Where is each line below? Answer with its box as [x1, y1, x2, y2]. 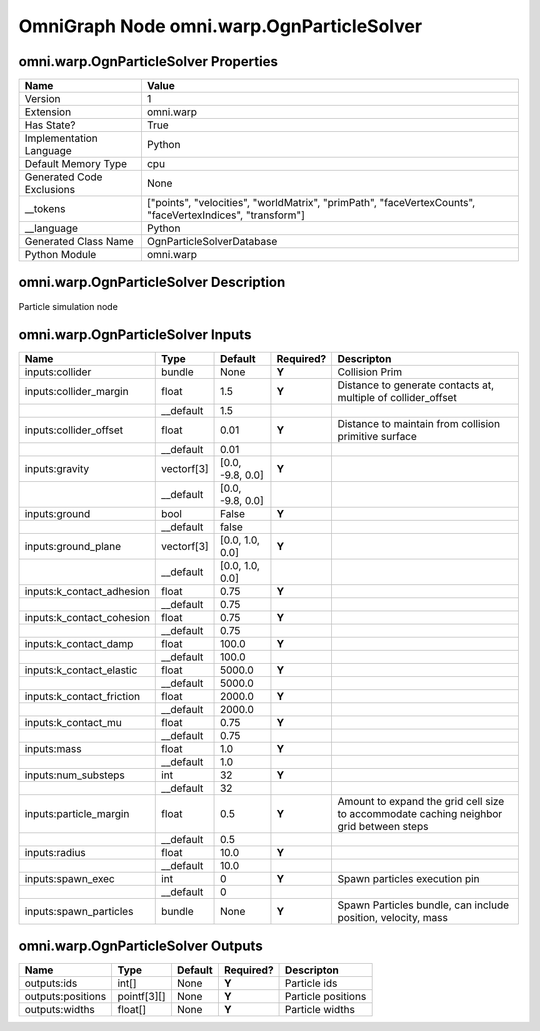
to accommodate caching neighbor [337, 807, 503, 821]
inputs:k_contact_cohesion [24, 611, 150, 625]
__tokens [24, 202, 66, 216]
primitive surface [337, 430, 417, 444]
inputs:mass [24, 742, 82, 756]
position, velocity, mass [337, 911, 449, 925]
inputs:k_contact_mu [24, 716, 122, 730]
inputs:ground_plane [24, 540, 122, 554]
